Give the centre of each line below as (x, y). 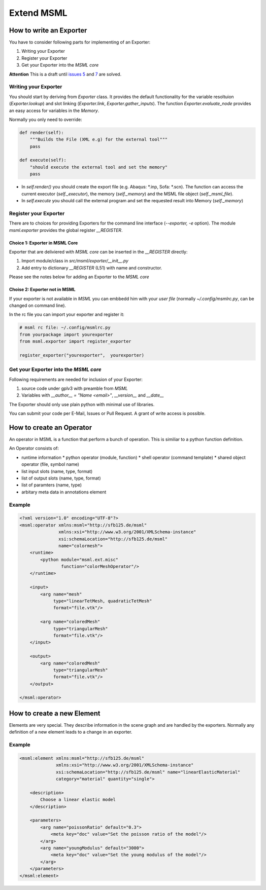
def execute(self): (43, 160)
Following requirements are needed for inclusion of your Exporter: (76, 379)
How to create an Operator (50, 427)
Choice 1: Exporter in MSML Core (44, 243)
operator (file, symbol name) (50, 464)
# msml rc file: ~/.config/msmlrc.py (65, 328)
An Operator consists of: (34, 448)
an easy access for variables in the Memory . (54, 111)
